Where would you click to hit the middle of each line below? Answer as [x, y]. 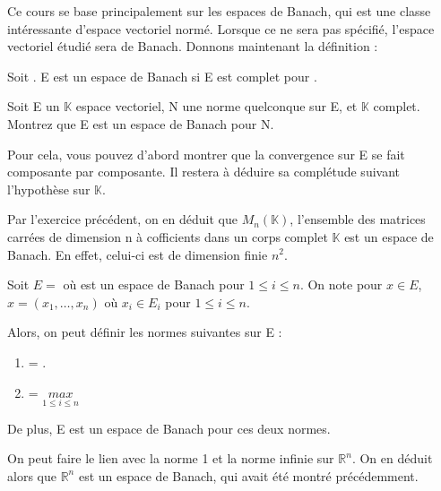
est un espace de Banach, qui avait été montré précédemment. [248, 475]
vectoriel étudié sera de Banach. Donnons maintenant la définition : [193, 46]
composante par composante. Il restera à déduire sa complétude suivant [204, 172]
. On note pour [341, 284]
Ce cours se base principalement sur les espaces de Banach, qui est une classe [219, 11]
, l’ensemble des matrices [358, 219]
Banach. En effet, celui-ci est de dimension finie [138, 254]
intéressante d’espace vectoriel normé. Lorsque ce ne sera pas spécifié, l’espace [221, 28]
